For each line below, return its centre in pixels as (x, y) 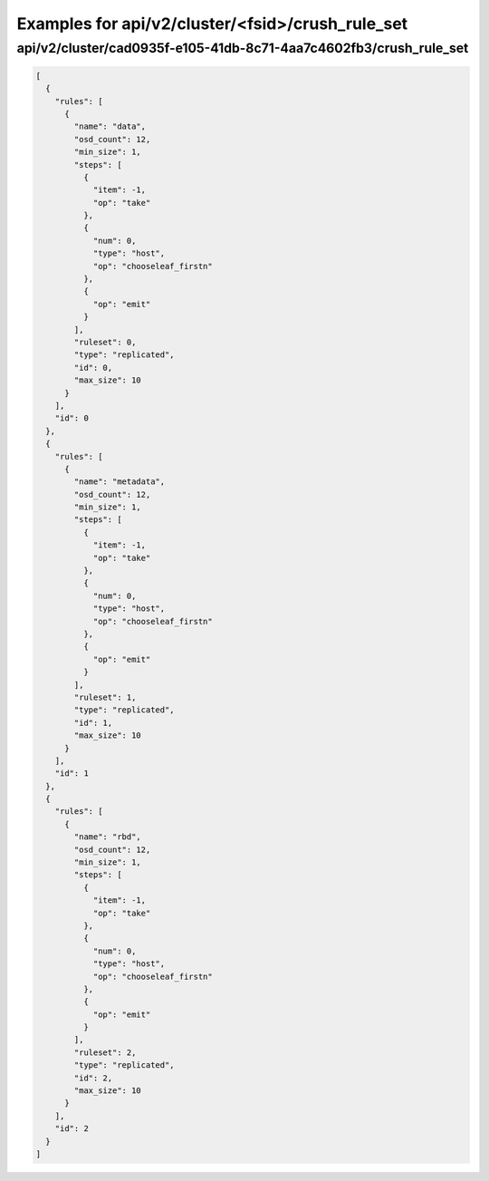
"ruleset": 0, (105, 342)
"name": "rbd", (108, 837)
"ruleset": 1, (105, 697)
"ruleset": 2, (105, 1052)
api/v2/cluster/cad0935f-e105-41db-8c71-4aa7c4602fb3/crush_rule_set (243, 48)
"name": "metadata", (120, 482)
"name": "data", (110, 126)
